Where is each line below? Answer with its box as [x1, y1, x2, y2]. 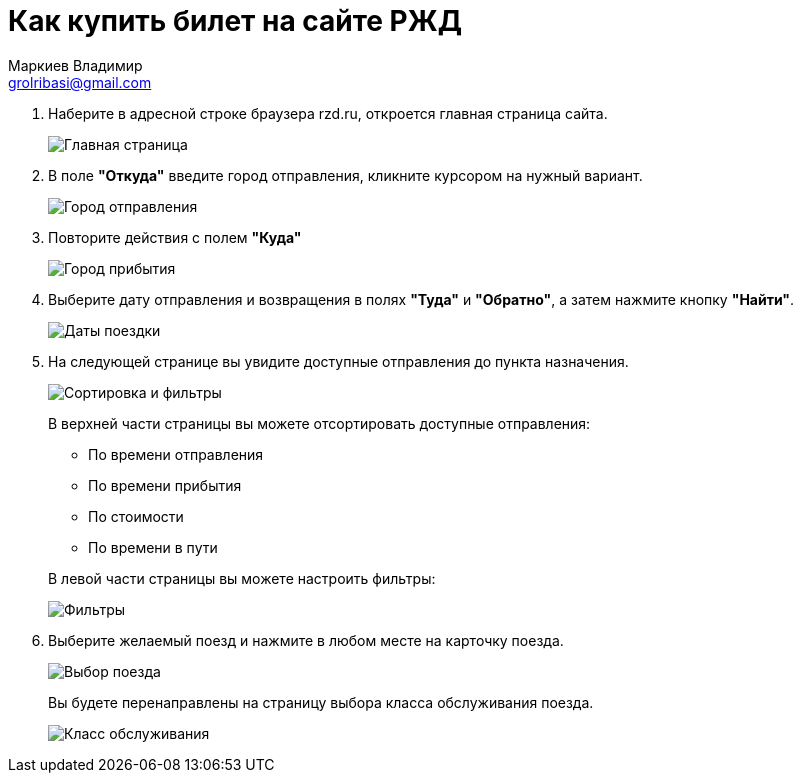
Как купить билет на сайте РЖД [8, 4, 462, 38]
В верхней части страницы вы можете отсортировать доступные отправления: [48, 414, 591, 432]
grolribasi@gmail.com [8, 73, 152, 91]
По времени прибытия [88, 476, 242, 494]
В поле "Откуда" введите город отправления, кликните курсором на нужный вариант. [48, 166, 643, 184]
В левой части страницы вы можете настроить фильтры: [48, 569, 436, 587]
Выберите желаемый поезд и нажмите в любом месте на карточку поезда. [48, 631, 564, 649]
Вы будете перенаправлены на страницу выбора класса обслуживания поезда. [48, 693, 594, 711]
